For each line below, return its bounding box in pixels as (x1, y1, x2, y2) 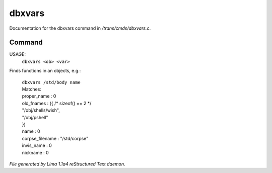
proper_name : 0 (22, 93, 56, 99)
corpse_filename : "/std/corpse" (22, 135, 89, 141)
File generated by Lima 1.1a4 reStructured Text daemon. (9, 161, 125, 167)
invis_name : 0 (22, 142, 52, 148)
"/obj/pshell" (22, 114, 48, 120)
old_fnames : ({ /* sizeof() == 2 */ (22, 100, 92, 106)
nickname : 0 (22, 149, 49, 155)
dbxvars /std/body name (22, 79, 81, 85)
